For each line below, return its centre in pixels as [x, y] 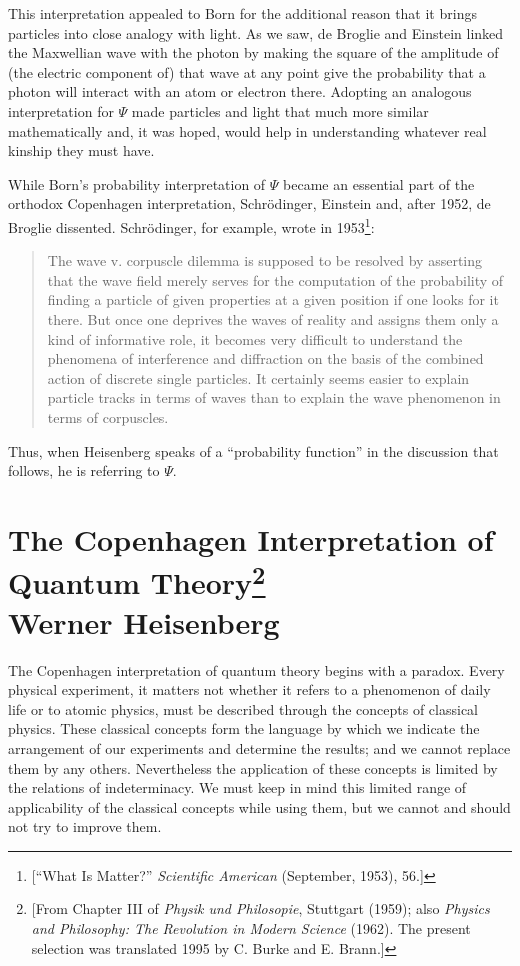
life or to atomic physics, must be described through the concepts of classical [243, 708]
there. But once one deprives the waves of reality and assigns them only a [273, 318]
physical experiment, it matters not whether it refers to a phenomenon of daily [249, 689]
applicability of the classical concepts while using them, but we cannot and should [259, 806]
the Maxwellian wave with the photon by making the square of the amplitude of [253, 52]
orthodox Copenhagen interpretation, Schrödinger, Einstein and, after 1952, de [249, 203]
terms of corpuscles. [108, 416]
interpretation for [61, 110]
